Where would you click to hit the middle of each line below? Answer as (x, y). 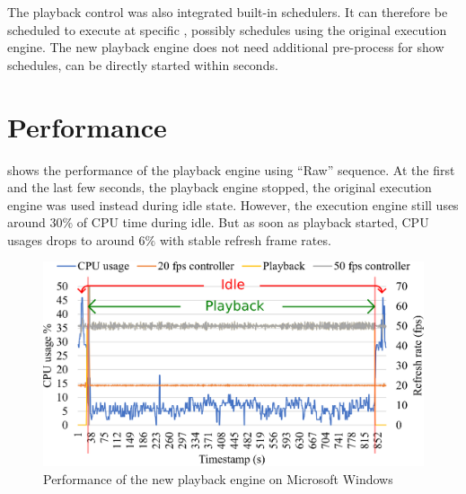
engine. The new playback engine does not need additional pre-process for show (226, 47)
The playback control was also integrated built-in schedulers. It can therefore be (228, 12)
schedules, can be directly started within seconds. (143, 64)
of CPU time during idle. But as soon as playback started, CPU (253, 222)
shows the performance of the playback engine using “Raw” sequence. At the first (231, 169)
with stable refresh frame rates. (245, 239)
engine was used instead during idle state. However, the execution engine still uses (233, 204)
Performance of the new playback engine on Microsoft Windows (218, 478)
